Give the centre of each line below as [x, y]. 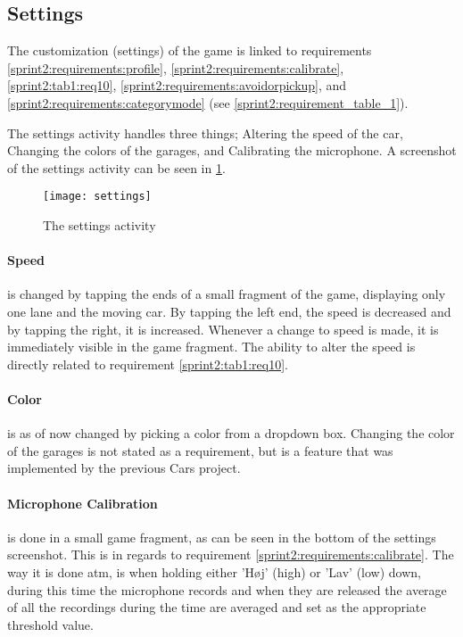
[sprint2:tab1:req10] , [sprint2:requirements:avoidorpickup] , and [177, 85]
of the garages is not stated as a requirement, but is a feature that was [200, 450]
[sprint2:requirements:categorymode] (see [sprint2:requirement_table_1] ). [208, 102]
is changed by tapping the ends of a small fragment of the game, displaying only [227, 294]
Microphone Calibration [83, 503]
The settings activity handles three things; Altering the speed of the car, [205, 132]
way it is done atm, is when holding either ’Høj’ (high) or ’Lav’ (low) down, [215, 571]
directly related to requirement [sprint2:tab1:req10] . [148, 364]
